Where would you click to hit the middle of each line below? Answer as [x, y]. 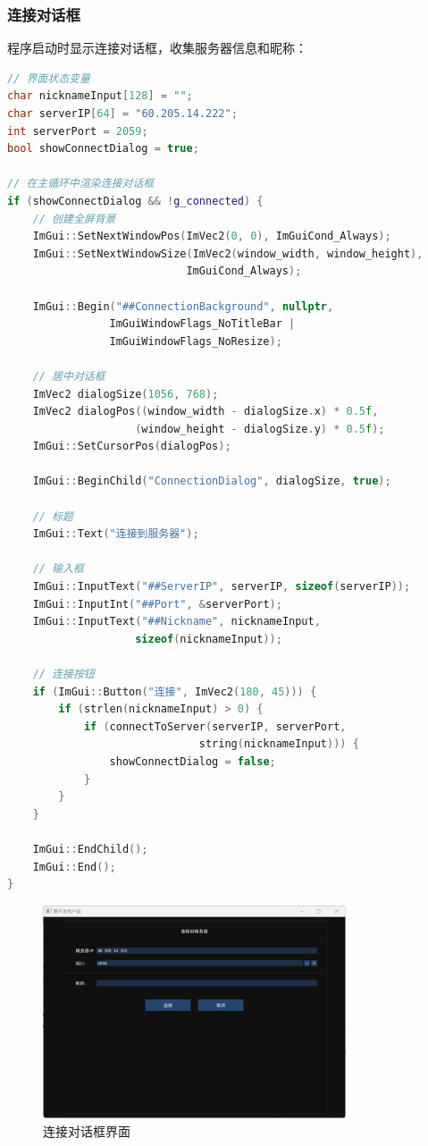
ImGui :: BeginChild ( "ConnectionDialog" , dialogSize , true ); [212, 481]
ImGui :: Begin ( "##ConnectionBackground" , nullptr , [183, 306]
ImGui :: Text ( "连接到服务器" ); [116, 534]
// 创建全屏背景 [74, 219]
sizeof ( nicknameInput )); [209, 639]
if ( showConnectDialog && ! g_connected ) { [135, 201]
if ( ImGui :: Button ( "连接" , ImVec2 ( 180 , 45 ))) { [175, 691]
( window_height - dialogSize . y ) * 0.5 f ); [260, 429]
